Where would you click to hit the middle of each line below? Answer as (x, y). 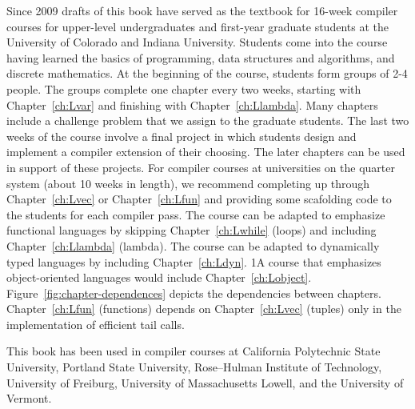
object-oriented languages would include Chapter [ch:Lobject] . (159, 277)
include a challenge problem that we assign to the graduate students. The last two (208, 120)
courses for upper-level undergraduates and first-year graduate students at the (198, 26)
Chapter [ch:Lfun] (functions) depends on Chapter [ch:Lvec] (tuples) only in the (204, 309)
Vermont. (29, 398)
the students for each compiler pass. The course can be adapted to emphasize (196, 214)
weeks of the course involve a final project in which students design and (182, 136)
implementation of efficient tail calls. (96, 324)
